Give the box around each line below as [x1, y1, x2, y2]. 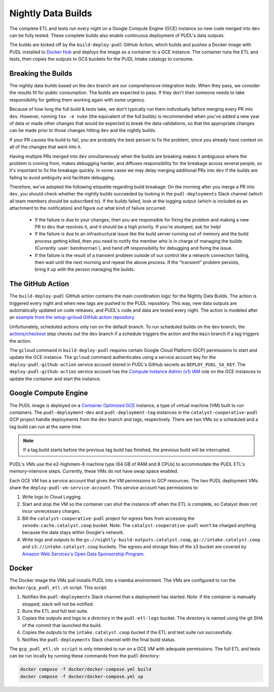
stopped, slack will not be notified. [22, 601, 94, 607]
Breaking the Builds [9, 69, 73, 78]
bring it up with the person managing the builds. [35, 267, 135, 273]
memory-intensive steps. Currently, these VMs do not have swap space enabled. [9, 468, 179, 474]
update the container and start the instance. [9, 376, 101, 382]
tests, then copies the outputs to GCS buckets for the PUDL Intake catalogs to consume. [9, 56, 194, 62]
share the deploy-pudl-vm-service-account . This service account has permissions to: [9, 485, 199, 491]
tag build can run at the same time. [9, 423, 82, 430]
